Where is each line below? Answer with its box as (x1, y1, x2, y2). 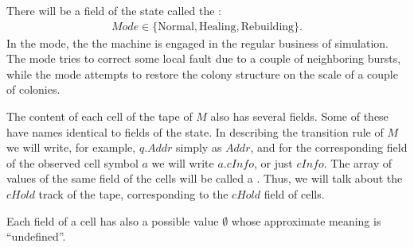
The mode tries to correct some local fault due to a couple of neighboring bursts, (6, 50, 401, 67)
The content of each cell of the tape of (6, 108, 193, 124)
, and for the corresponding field (250, 139, 408, 156)
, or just (254, 154, 293, 171)
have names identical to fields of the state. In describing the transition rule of (6, 123, 384, 140)
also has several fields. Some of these (210, 108, 389, 124)
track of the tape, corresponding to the (38, 185, 228, 202)
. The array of (323, 154, 392, 171)
